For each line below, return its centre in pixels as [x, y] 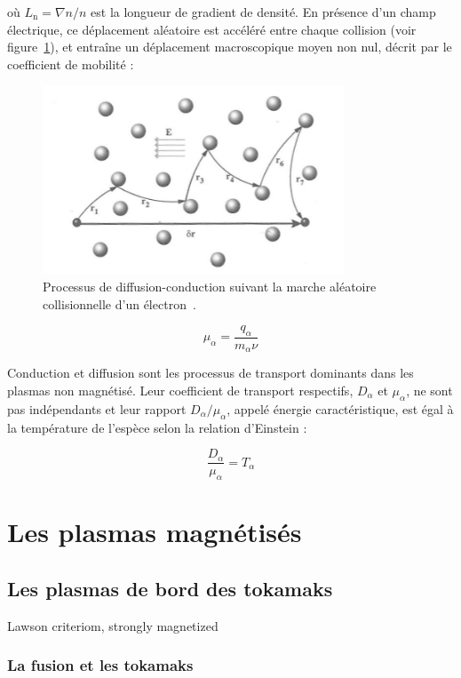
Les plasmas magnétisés [155, 532]
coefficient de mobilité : [71, 64]
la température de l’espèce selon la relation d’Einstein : [157, 427]
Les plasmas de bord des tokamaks [170, 588]
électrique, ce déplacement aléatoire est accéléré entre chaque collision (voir [212, 29]
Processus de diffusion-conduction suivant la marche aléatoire [210, 286]
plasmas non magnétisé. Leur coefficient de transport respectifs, [180, 391]
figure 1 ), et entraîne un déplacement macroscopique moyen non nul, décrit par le [230, 47]
